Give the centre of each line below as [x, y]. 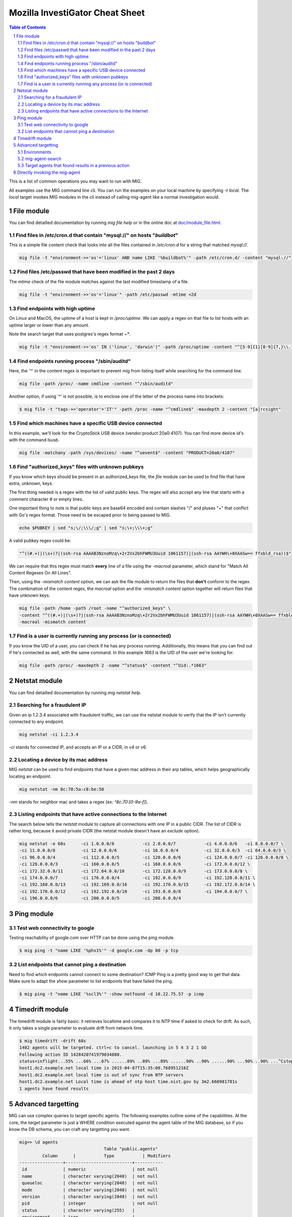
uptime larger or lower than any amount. [49, 325]
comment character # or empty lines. [46, 499]
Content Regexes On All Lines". [40, 572]
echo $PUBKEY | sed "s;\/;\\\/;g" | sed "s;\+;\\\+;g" [86, 528]
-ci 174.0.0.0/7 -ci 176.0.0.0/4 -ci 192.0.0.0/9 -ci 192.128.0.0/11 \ [137, 878]
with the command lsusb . [34, 440]
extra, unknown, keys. [31, 483]
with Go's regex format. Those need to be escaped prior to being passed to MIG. [90, 515]
